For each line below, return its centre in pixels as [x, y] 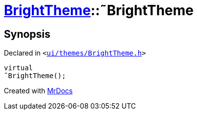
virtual [19, 68]
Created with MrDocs [38, 91]
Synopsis [27, 34]
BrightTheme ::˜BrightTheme [99, 10]
